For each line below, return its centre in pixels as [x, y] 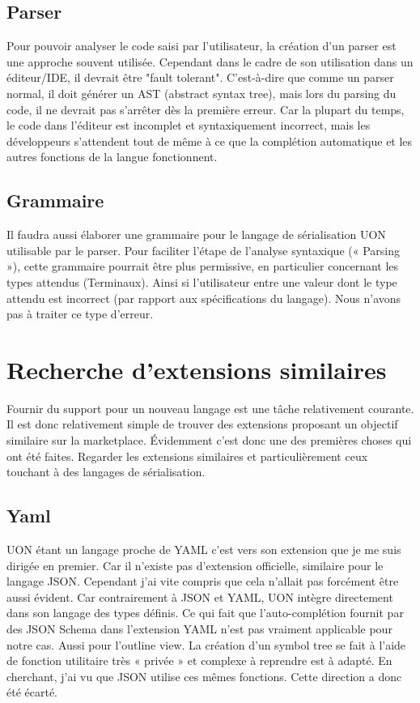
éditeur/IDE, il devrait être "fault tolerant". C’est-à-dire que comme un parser [200, 77]
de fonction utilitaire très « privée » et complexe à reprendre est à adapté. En [199, 660]
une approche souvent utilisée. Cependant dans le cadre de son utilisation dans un [210, 61]
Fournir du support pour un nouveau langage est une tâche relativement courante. [210, 408]
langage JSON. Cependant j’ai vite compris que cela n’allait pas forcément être [203, 581]
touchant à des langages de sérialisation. [106, 472]
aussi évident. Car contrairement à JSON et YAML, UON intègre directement [200, 596]
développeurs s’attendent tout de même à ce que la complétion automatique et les [210, 141]
